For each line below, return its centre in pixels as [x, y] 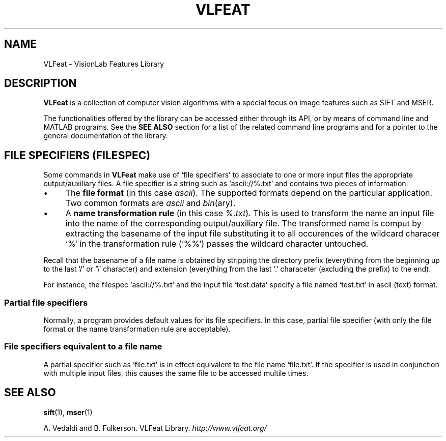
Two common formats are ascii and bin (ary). [150, 203]
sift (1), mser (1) [68, 412]
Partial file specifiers [46, 302]
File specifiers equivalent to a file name [83, 347]
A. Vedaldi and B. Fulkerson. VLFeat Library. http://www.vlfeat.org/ [155, 428]
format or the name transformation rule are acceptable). [137, 329]
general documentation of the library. [106, 136]
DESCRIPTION [40, 83]
